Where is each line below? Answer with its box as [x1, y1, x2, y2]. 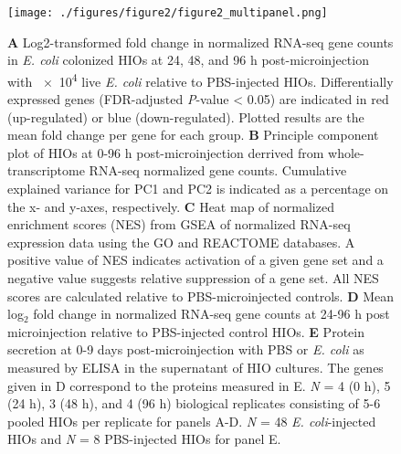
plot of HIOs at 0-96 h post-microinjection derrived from [7, 143, 324, 162]
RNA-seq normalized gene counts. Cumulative [89, 161, 347, 180]
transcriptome [7, 161, 85, 180]
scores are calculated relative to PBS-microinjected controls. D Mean [7, 286, 395, 305]
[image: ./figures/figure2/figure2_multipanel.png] [7, 6, 328, 19]
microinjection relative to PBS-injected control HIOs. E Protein [7, 322, 364, 341]
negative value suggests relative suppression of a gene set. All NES [7, 269, 379, 288]
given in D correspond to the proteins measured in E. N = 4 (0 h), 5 [7, 375, 391, 395]
